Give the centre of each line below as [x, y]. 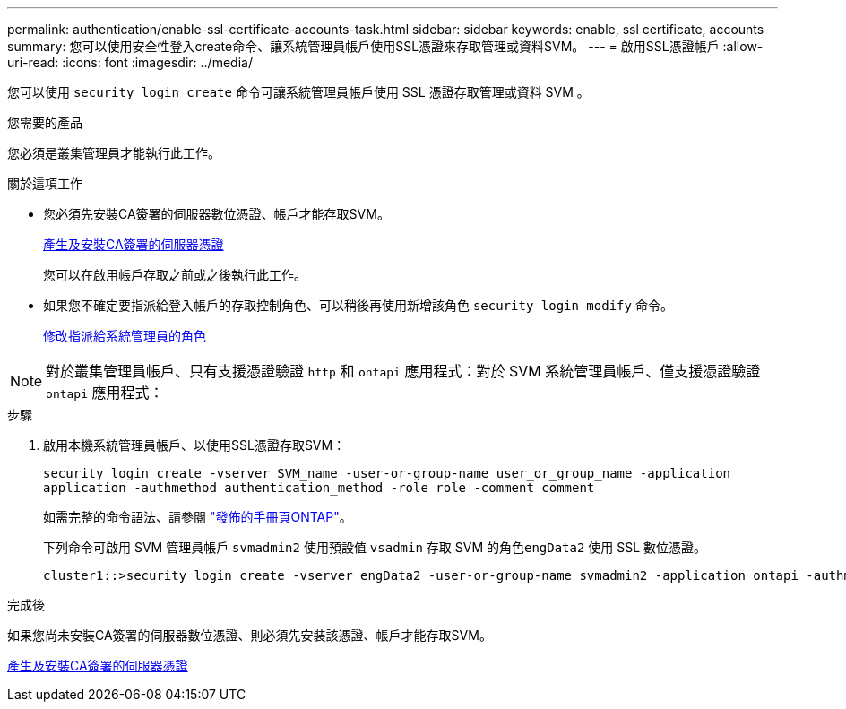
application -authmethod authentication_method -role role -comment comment [319, 488]
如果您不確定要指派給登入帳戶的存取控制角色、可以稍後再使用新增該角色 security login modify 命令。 [358, 305]
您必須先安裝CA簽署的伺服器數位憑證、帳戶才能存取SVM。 [216, 214]
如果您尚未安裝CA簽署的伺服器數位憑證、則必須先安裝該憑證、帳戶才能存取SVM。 [250, 635]
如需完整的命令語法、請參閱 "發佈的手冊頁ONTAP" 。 [198, 517]
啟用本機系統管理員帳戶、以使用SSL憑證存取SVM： [194, 445]
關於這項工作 [45, 183]
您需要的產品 [45, 122]
